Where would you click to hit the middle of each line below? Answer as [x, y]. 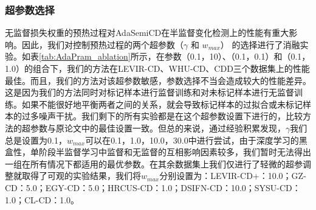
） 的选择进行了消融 [260, 44]
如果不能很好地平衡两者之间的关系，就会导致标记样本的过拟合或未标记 [162, 104]
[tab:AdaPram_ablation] [85, 56]
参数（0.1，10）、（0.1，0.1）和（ [228, 56]
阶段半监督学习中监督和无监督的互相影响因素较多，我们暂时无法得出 [175, 152]
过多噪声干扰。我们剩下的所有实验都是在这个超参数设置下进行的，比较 [162, 116]
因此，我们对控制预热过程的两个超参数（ [102, 44]
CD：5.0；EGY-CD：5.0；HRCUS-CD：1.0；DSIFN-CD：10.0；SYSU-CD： [153, 187]
